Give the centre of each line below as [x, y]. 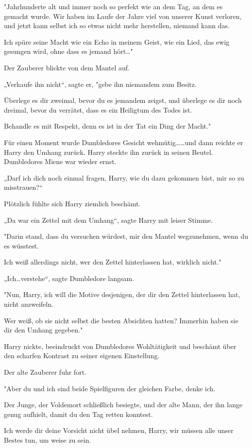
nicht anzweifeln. [29, 304]
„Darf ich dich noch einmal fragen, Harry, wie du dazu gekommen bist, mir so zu [124, 177]
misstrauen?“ [23, 187]
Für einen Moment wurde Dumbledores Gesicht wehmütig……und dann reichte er [124, 142]
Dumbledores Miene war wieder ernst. [60, 161]
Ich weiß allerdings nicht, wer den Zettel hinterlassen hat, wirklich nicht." [113, 262]
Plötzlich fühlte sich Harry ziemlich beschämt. [72, 203]
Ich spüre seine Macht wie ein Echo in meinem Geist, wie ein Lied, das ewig [117, 41]
